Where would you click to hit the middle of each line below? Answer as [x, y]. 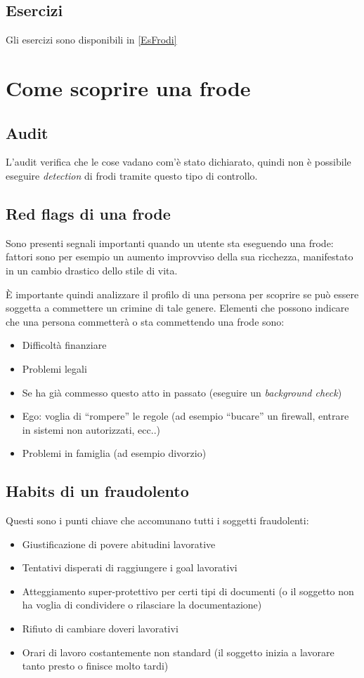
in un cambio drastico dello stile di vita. [92, 270]
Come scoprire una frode [128, 87]
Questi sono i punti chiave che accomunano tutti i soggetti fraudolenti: [157, 520]
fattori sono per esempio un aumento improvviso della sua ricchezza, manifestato [180, 257]
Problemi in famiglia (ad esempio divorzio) [114, 453]
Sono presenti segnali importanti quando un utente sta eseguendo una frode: [170, 242]
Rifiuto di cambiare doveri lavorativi [100, 629]
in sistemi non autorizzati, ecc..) [91, 429]
